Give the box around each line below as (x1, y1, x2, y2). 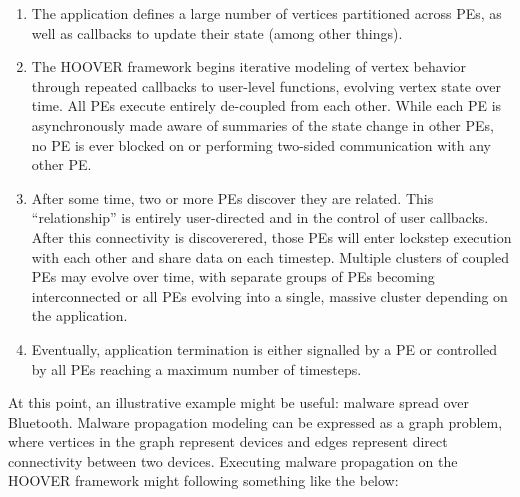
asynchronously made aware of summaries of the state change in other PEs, (31, 114, 494, 135)
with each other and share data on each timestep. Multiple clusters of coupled (31, 246, 509, 267)
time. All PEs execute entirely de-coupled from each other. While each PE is (31, 95, 502, 116)
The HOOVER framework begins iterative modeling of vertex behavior (31, 56, 467, 77)
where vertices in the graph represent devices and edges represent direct (8, 431, 448, 452)
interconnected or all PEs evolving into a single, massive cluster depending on (31, 285, 508, 306)
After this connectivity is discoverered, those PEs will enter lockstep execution (31, 226, 512, 247)
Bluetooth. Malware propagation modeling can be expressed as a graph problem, (8, 411, 503, 432)
